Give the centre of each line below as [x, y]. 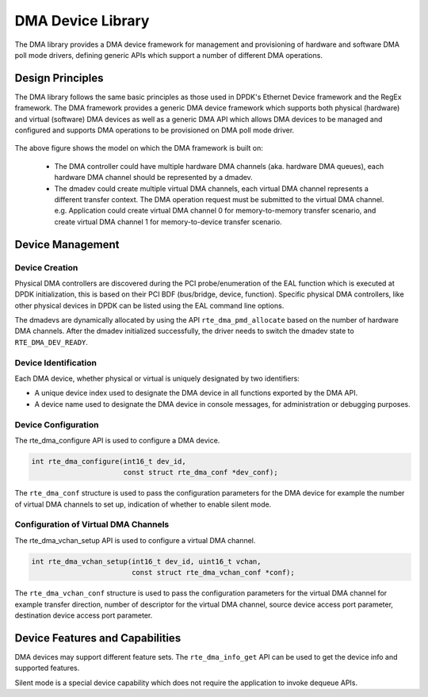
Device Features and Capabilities [98, 638]
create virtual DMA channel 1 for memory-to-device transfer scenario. [168, 221]
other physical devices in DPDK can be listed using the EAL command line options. [149, 305]
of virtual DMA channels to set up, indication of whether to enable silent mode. [143, 504]
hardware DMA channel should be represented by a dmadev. [153, 178]
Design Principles [59, 78]
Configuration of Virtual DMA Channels [92, 525]
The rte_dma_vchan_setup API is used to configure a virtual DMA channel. [135, 540]
